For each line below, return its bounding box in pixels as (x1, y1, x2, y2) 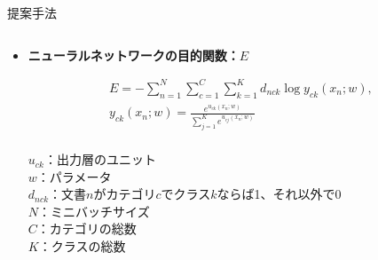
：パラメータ (36, 167, 112, 185)
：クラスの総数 (38, 237, 126, 256)
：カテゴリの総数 (36, 219, 137, 238)
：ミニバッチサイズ (38, 201, 150, 220)
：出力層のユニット (43, 150, 156, 169)
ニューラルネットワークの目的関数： (28, 45, 240, 64)
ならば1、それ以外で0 (217, 185, 342, 203)
